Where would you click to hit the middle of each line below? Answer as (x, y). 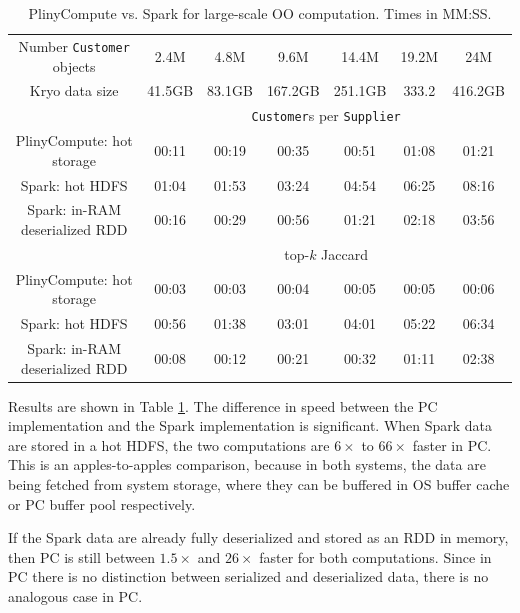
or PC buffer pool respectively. (102, 503)
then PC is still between (81, 556)
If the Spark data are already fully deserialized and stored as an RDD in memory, (258, 537)
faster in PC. (452, 444)
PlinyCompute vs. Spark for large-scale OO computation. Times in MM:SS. (260, 13)
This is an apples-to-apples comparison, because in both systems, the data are (247, 464)
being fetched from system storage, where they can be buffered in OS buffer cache (259, 484)
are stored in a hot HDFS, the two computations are (169, 444)
